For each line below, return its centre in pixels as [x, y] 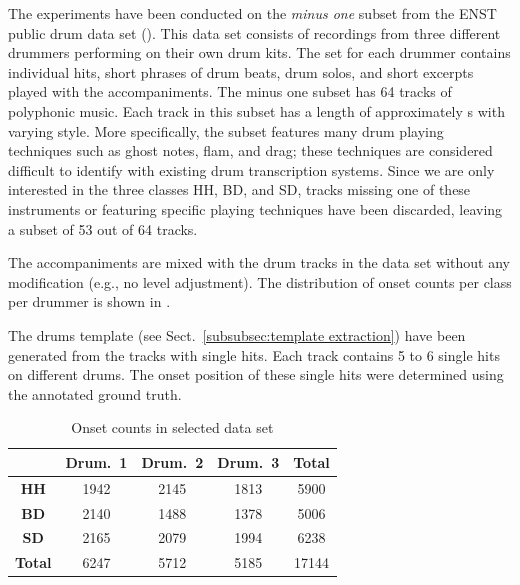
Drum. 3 [248, 461]
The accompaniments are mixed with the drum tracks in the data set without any [259, 262]
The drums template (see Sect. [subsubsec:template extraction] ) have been [237, 334]
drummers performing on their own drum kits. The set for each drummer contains [259, 52]
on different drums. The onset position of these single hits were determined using [256, 374]
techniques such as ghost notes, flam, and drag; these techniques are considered [250, 150]
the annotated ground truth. [95, 393]
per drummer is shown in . [89, 301]
